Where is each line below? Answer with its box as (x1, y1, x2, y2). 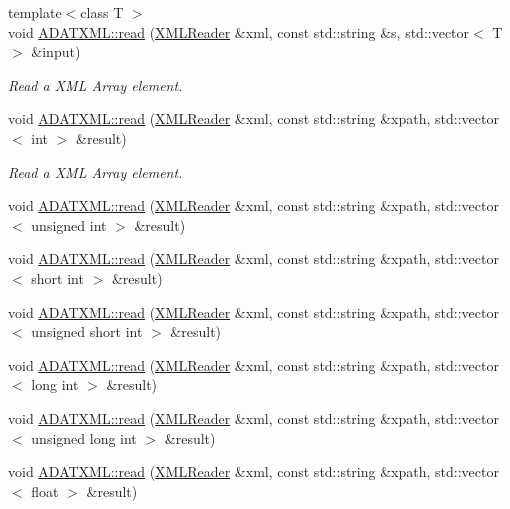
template (8, 2, 62, 22)
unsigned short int (31, 321, 143, 342)
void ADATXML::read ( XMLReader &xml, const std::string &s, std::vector (8, 21, 470, 42)
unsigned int (31, 214, 107, 235)
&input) (31, 41, 81, 62)
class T (80, 2, 124, 22)
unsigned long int (31, 427, 137, 448)
